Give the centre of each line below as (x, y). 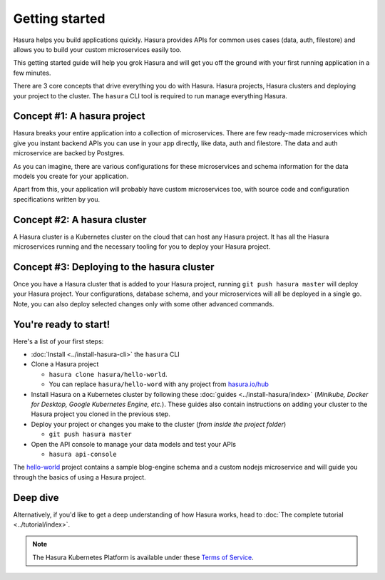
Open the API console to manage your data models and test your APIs (134, 444)
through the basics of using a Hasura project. (79, 477)
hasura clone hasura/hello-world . (108, 374)
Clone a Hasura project (65, 364)
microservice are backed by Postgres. (69, 153)
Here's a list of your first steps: (58, 341)
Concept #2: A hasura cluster (80, 220)
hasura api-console (83, 454)
